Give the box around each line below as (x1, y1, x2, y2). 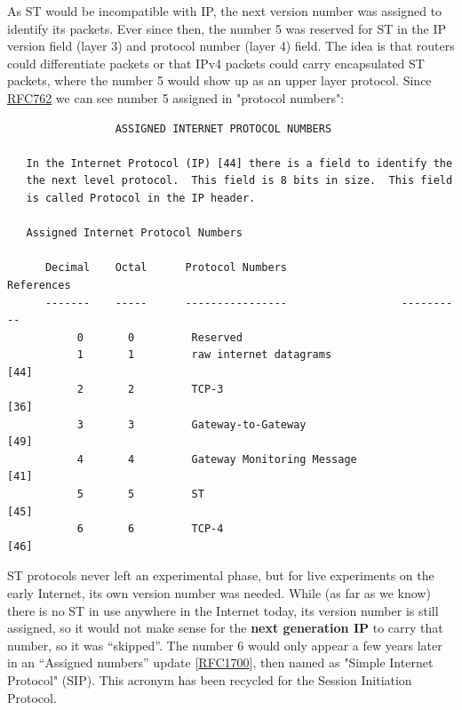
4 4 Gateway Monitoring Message (76, 452, 357, 466)
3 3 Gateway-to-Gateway (76, 418, 307, 431)
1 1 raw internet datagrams (76, 348, 332, 362)
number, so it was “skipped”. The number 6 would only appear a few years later (7, 635, 442, 654)
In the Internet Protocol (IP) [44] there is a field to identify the (26, 156, 453, 170)
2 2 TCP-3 (76, 383, 224, 396)
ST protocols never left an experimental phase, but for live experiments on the (7, 566, 434, 585)
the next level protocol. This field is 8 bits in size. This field (26, 174, 453, 187)
